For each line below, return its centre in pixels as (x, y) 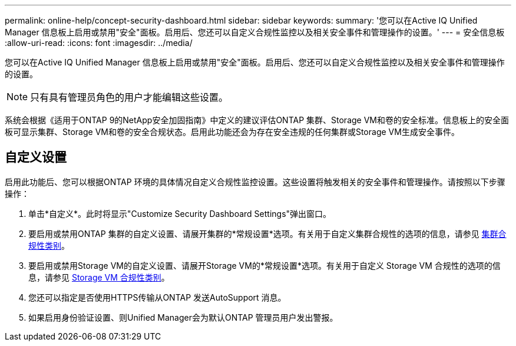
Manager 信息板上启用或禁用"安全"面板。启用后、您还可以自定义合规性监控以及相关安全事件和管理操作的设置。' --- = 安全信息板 (255, 32)
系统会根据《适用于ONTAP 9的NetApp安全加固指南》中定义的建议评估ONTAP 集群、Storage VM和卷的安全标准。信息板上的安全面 (257, 120)
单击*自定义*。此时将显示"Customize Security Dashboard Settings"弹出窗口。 (180, 213)
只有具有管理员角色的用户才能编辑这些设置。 (129, 97)
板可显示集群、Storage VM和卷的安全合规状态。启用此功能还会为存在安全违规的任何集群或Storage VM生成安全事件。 (232, 132)
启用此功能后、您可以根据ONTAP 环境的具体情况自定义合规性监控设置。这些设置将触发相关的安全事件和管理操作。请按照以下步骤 (255, 182)
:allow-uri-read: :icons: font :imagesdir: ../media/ (99, 43)
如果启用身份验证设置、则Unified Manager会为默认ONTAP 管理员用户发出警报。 (183, 317)
